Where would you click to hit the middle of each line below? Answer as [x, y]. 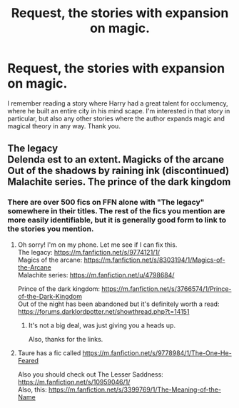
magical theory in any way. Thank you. [64, 126]
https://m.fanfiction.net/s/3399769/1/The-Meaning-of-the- [135, 389]
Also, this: [32, 389]
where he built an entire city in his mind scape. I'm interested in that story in [119, 111]
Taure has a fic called [49, 353]
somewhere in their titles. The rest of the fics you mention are [116, 211]
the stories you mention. [51, 229]
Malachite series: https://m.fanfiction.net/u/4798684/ [96, 275]
